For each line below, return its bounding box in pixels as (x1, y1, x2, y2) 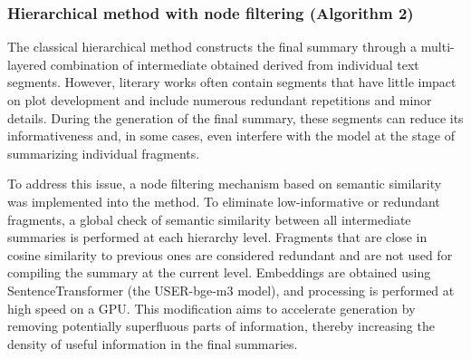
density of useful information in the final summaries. (7, 334, 298, 353)
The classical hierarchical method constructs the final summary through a (7, 37, 418, 56)
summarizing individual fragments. (7, 143, 200, 162)
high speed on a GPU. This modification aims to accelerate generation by (7, 298, 416, 317)
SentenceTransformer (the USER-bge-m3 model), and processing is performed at (7, 280, 455, 299)
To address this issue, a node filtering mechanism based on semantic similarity (7, 174, 442, 193)
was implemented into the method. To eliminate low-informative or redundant (7, 191, 440, 210)
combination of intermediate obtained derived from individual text (50, 54, 419, 73)
